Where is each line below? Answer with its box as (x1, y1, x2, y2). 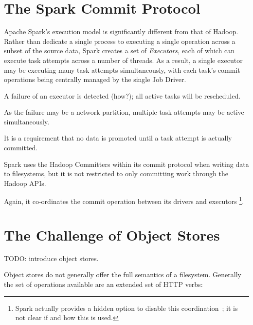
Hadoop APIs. (4, 178, 46, 188)
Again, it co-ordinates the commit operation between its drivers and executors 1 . (4, 195, 244, 206)
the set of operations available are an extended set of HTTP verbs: (4, 279, 203, 289)
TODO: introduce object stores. (4, 253, 99, 263)
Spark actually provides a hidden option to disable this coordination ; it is (15, 303, 238, 313)
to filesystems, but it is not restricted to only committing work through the (4, 168, 228, 179)
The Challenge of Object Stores (4, 224, 220, 244)
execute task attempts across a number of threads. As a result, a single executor (4, 55, 243, 65)
